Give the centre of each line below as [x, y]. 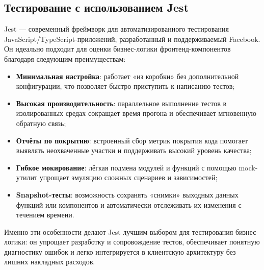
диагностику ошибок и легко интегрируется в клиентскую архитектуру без [120, 251]
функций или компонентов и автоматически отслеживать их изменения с [129, 204]
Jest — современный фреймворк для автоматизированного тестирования [116, 29]
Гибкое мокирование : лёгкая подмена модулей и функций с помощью [126, 167]
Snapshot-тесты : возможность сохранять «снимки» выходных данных [127, 194]
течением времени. [45, 215]
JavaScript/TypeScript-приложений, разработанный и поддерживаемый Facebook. [132, 39]
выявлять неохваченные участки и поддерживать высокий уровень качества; [134, 150]
